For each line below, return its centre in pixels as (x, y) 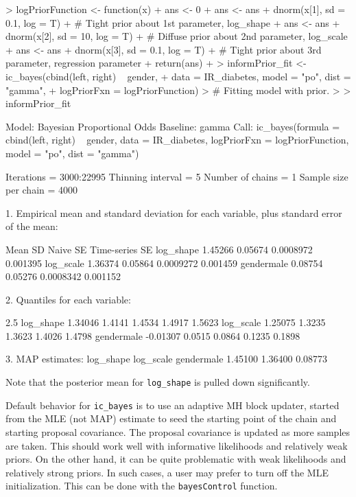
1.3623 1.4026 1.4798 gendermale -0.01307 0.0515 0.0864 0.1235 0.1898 (153, 335)
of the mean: (32, 226)
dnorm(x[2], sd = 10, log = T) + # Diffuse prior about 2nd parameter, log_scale (177, 36)
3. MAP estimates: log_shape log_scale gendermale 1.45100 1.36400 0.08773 (167, 359)
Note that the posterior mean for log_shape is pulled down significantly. (158, 382)
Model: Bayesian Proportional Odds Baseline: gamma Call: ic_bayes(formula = (173, 126)
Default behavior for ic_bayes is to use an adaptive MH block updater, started (173, 405)
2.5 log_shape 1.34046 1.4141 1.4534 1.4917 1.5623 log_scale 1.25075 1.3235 (166, 322)
